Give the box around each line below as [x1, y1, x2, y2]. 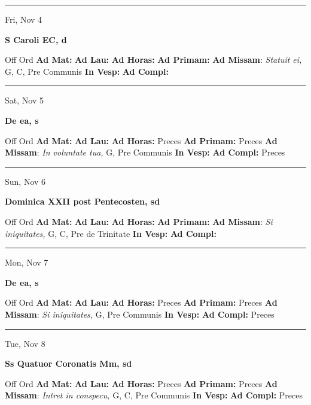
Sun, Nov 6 [5, 175, 46, 187]
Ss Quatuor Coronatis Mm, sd [5, 357, 132, 370]
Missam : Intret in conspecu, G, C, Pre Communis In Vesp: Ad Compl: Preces [5, 389, 303, 401]
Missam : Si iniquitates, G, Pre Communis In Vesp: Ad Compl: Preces [5, 307, 275, 320]
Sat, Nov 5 [5, 94, 44, 106]
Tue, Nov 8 [5, 337, 45, 349]
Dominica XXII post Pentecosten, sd [5, 195, 160, 208]
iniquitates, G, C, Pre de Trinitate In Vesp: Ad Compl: [5, 227, 217, 239]
